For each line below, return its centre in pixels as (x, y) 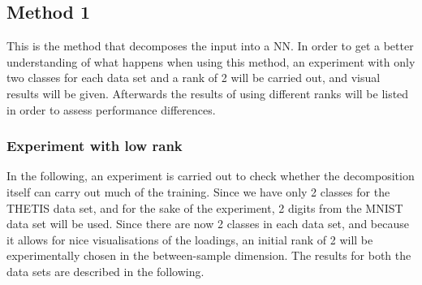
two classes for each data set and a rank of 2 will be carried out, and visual (194, 78)
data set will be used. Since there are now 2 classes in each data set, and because (208, 224)
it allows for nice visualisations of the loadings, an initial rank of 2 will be (190, 239)
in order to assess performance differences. (111, 109)
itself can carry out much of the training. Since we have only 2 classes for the (198, 191)
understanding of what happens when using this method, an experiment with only (211, 61)
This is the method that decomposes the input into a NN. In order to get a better (210, 46)
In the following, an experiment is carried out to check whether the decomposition (211, 176)
